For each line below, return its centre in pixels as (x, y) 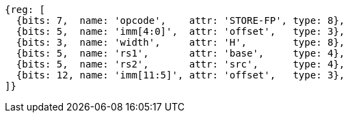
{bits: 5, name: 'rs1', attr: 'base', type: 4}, (180, 53)
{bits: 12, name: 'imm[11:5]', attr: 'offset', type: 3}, (180, 75)
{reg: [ (25, 10)
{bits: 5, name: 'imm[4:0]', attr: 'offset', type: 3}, (180, 31)
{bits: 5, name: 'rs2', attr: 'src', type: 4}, (180, 64)
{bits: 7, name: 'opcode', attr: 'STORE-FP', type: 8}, (180, 20)
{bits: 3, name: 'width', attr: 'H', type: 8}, (180, 42)
